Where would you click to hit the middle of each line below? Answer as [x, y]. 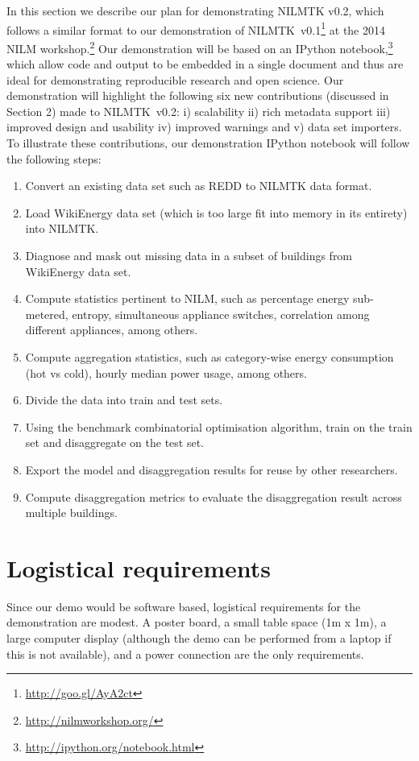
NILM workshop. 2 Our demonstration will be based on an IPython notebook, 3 [200, 47]
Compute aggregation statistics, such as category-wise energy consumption [209, 357]
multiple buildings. [71, 513]
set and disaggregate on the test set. [114, 443]
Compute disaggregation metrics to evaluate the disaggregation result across [214, 496]
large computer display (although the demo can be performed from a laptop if [199, 638]
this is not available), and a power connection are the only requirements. [185, 653]
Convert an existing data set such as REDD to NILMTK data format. [199, 186]
